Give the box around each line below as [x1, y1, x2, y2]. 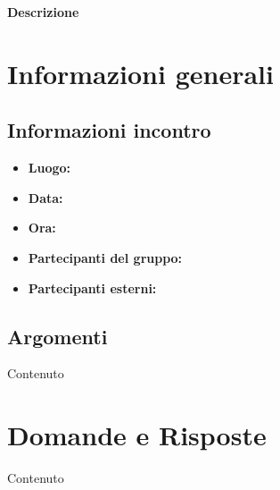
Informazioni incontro [7, 116, 211, 144]
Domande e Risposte [7, 417, 267, 453]
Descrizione [7, 3, 79, 21]
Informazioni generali [7, 55, 274, 91]
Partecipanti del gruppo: [28, 248, 183, 266]
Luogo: [28, 158, 71, 177]
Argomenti [7, 322, 108, 350]
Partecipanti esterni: [28, 278, 157, 297]
